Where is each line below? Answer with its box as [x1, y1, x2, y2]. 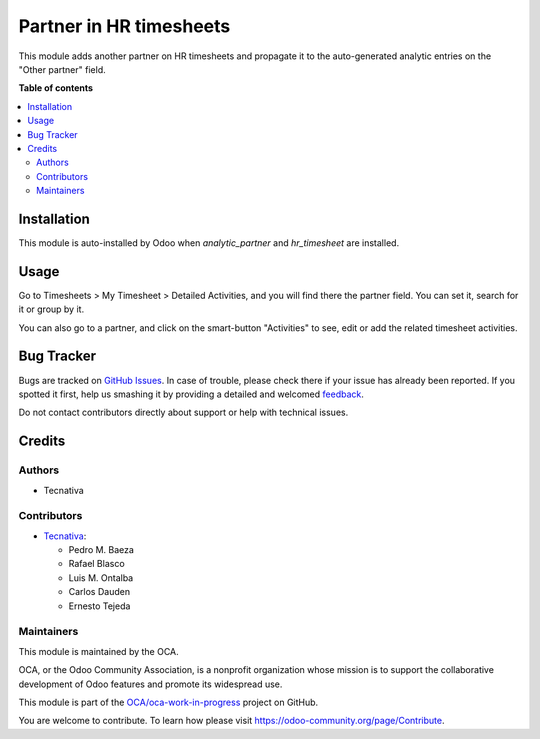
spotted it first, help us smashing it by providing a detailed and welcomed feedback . [18, 388, 365, 400]
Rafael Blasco [68, 558, 125, 570]
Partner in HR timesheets [18, 15, 231, 37]
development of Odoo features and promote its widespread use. [18, 678, 283, 690]
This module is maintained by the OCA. [18, 645, 179, 657]
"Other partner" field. [18, 63, 106, 75]
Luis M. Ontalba [68, 571, 134, 584]
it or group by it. [18, 303, 85, 315]
